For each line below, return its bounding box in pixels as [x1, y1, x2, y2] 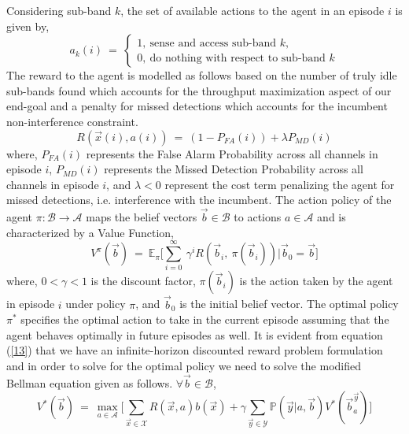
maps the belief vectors [86, 209, 197, 225]
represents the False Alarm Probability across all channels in [86, 145, 378, 161]
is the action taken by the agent [239, 273, 393, 289]
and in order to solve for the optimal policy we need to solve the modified [6, 358, 361, 374]
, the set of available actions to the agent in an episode [120, 2, 385, 18]
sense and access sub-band [149, 37, 277, 49]
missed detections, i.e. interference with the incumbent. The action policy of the [6, 191, 392, 208]
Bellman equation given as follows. [6, 374, 173, 391]
